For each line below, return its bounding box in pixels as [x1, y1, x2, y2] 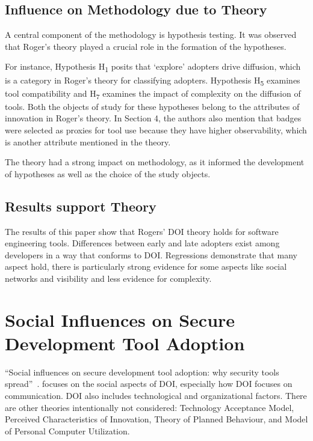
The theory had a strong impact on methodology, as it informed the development [5, 156, 305, 168]
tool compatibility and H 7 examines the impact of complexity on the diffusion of [5, 87, 301, 101]
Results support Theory [5, 196, 156, 215]
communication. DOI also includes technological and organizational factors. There [5, 389, 307, 401]
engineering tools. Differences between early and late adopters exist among [5, 237, 280, 249]
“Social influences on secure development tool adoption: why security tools [5, 365, 279, 378]
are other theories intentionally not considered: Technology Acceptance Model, [5, 401, 294, 413]
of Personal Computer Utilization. [5, 424, 130, 437]
